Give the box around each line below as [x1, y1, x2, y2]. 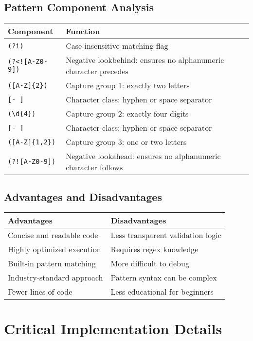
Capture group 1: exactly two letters [66, 80, 190, 91]
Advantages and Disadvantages [4, 189, 162, 204]
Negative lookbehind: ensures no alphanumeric [66, 54, 224, 66]
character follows [66, 161, 123, 173]
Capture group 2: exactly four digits [66, 108, 189, 120]
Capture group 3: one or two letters [66, 136, 187, 148]
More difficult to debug [110, 258, 189, 269]
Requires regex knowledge [110, 243, 199, 255]
